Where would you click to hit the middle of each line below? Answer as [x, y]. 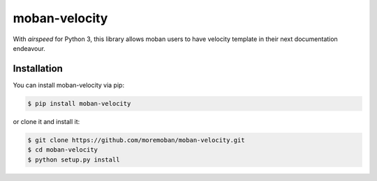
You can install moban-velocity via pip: [69, 85]
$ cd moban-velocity [62, 150]
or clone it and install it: [46, 121]
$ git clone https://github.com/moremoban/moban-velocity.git [136, 140]
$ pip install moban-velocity [79, 103]
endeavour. [29, 48]
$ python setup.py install [74, 159]
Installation [38, 69]
